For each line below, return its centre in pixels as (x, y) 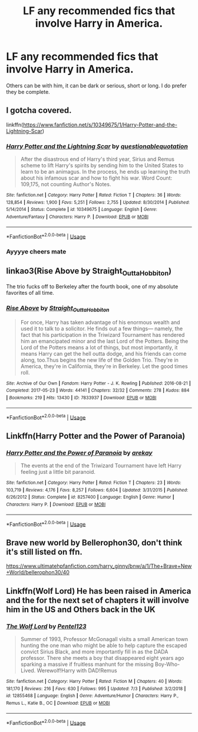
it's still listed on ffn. (44, 552)
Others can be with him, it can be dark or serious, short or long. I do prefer (96, 85)
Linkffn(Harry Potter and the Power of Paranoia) (96, 436)
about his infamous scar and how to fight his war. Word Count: (96, 178)
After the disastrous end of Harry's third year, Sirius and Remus (98, 159)
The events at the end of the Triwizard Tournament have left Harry (101, 466)
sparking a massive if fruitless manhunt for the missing (87, 664)
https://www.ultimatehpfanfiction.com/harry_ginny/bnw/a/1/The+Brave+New (99, 566)
